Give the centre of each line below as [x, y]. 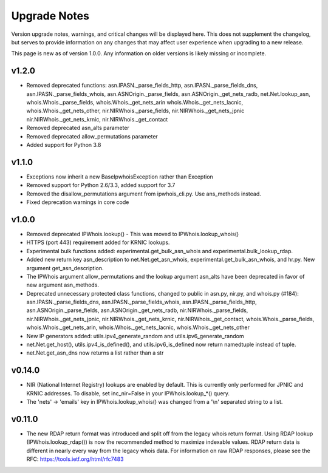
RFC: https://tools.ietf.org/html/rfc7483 [75, 459]
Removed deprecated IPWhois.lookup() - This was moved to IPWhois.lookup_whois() [133, 234]
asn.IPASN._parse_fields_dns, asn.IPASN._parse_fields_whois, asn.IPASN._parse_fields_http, [142, 302]
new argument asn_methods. [63, 285]
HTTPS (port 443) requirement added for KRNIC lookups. [98, 242]
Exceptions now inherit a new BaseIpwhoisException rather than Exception [120, 177]
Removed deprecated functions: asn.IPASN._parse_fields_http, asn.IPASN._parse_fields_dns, [142, 86]
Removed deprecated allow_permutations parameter [92, 136]
